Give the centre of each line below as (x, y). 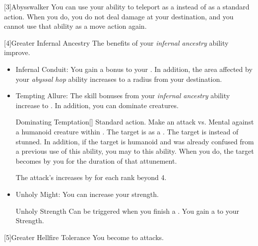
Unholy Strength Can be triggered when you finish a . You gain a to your (128, 211)
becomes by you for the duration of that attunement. (96, 160)
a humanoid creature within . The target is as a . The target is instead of (127, 131)
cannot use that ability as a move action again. (75, 26)
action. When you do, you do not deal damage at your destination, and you (119, 16)
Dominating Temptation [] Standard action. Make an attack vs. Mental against (135, 122)
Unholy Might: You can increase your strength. (87, 194)
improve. (17, 52)
